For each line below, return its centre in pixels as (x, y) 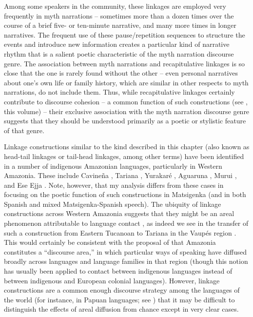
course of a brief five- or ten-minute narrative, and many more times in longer (120, 25)
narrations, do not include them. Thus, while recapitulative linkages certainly (119, 92)
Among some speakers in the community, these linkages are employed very (115, 6)
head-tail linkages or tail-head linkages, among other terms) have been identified (124, 156)
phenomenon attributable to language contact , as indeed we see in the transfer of (126, 223)
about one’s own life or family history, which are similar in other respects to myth (126, 82)
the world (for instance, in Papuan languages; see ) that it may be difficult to (119, 299)
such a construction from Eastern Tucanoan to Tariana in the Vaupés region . (120, 232)
